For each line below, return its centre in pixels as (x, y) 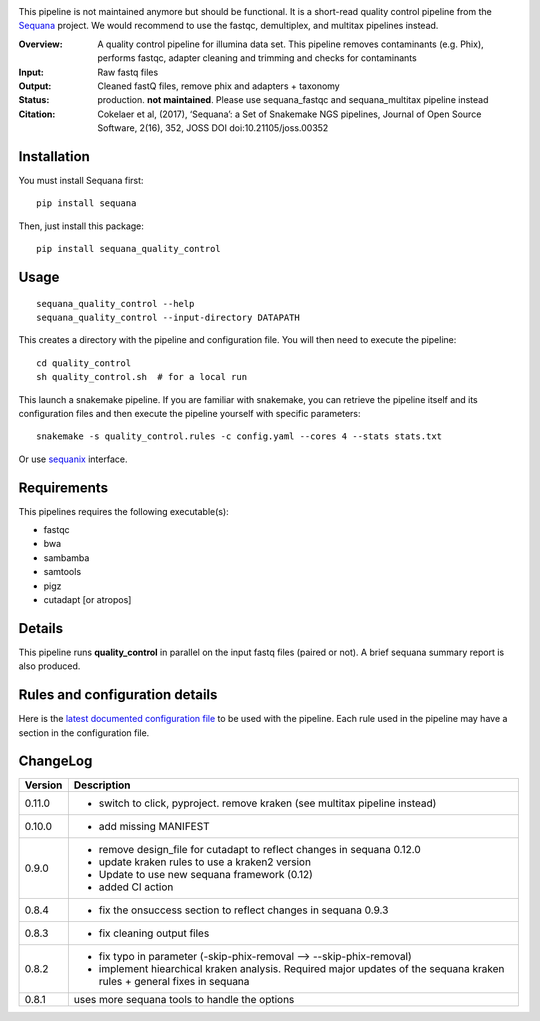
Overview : (41, 44)
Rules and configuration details (118, 695)
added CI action (136, 887)
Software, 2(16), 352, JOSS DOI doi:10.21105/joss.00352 (213, 128)
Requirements (63, 487)
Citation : (37, 114)
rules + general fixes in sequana (174, 982)
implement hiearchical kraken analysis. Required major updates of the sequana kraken (301, 969)
